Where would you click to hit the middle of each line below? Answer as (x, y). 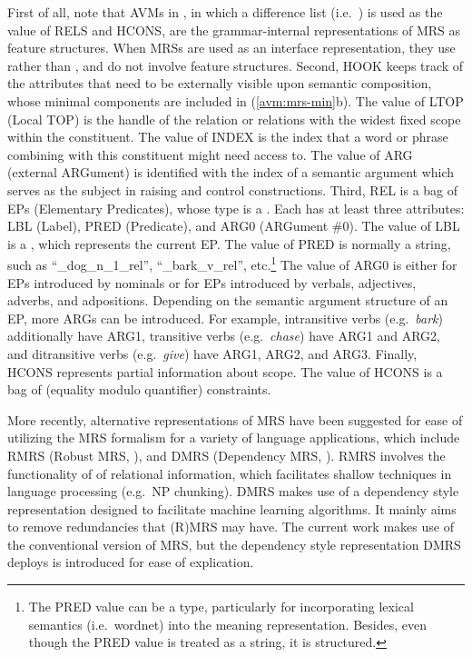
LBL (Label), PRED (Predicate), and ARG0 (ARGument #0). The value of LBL (234, 226)
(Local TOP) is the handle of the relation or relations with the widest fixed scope (234, 119)
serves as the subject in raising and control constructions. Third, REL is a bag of (233, 189)
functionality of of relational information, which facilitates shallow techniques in (230, 473)
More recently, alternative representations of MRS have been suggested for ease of (235, 419)
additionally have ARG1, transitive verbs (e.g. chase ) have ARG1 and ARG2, (224, 336)
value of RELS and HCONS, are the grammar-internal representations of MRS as (234, 30)
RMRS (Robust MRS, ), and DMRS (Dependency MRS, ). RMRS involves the (226, 455)
